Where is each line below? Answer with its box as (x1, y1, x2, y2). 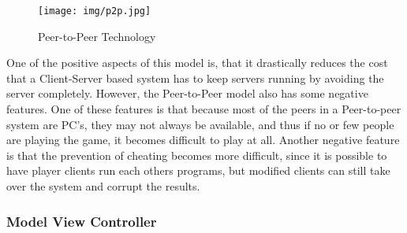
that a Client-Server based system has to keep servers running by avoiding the (6, 69, 384, 86)
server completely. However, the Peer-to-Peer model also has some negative (6, 85, 368, 102)
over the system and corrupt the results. (6, 178, 200, 194)
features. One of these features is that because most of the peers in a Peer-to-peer (6, 101, 401, 117)
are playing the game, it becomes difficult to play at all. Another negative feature (6, 131, 400, 148)
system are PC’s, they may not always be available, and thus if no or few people (6, 116, 394, 132)
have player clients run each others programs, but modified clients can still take (6, 162, 390, 179)
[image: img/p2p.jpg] (38, 6, 151, 17)
